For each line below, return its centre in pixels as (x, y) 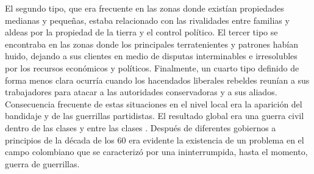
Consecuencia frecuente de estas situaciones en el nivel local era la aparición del (154, 103)
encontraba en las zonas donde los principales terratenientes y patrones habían (152, 44)
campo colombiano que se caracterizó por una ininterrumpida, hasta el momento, (156, 152)
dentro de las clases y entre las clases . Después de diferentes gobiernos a (141, 127)
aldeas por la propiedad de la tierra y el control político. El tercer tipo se (141, 32)
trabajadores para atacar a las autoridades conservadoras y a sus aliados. (141, 92)
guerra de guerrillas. (42, 163)
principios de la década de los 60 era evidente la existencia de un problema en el (155, 140)
